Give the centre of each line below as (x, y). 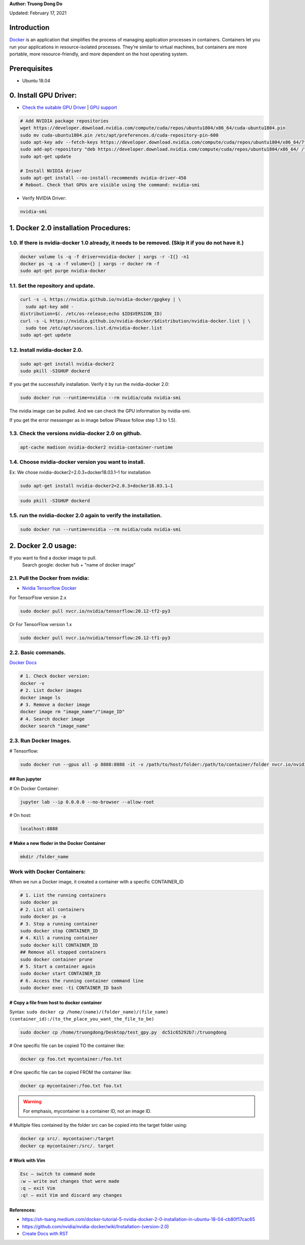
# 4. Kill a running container (59, 938)
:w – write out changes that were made (70, 1181)
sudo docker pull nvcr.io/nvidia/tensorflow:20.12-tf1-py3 (95, 638)
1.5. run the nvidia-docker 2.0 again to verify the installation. (86, 516)
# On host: (20, 815)
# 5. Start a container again (58, 966)
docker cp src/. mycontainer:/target (67, 1139)
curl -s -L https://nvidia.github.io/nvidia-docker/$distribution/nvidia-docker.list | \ (135, 321)
